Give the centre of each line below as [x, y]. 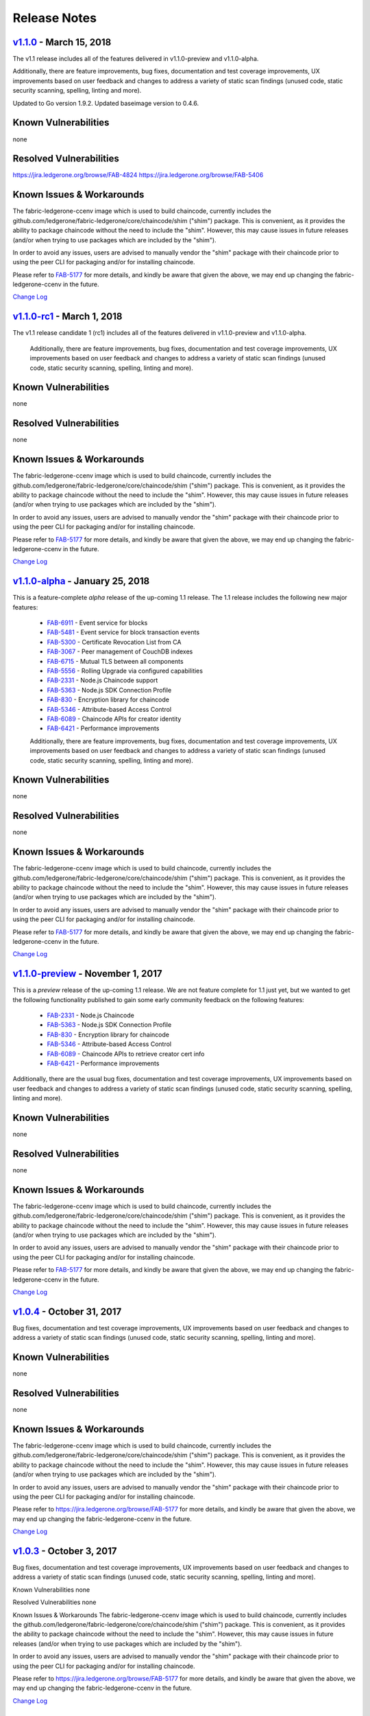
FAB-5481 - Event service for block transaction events [123, 632]
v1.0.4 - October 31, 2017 [67, 1311]
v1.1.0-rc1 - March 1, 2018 [67, 317]
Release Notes [55, 18]
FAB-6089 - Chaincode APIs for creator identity [114, 719]
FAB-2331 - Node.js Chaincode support [102, 680]
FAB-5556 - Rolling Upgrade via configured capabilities [125, 671]
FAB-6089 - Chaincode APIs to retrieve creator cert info [126, 1054]
